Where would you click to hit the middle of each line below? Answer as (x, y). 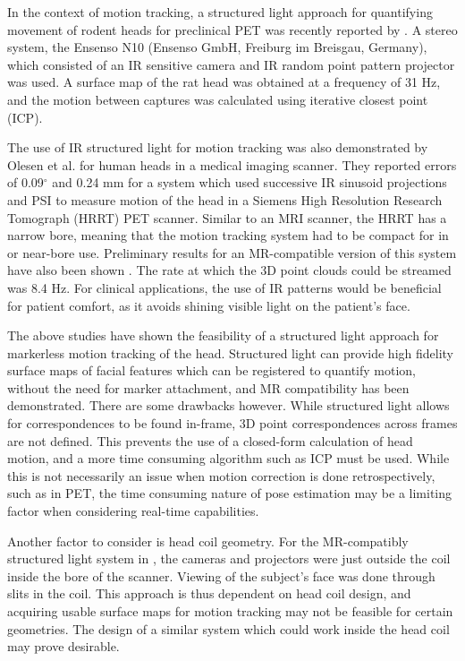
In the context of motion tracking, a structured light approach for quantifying (220, 12)
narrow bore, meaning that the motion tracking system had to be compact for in (228, 235)
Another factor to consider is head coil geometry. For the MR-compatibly (208, 541)
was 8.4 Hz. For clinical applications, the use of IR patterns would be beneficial (224, 287)
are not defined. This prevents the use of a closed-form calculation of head (210, 440)
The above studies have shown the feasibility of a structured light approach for (223, 335)
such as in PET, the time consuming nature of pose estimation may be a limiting (230, 493)
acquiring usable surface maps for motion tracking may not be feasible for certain (230, 611)
